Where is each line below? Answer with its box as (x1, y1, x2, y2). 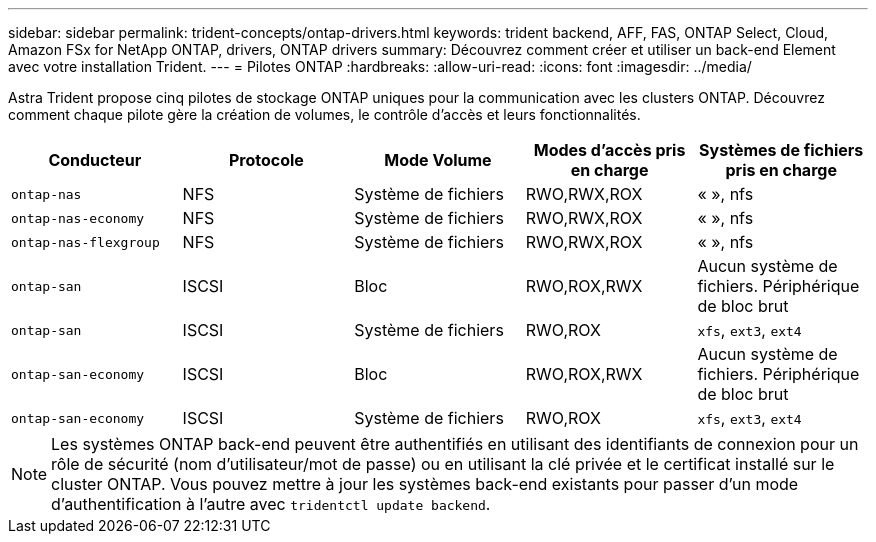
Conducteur (48, 150, 142, 170)
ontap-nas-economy (11, 210, 145, 226)
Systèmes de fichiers (699, 140, 864, 160)
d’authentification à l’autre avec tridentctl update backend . (51, 494, 491, 514)
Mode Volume (384, 150, 492, 170)
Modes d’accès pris (533, 140, 686, 160)
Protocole (228, 150, 304, 170)
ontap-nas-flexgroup (11, 234, 160, 250)
